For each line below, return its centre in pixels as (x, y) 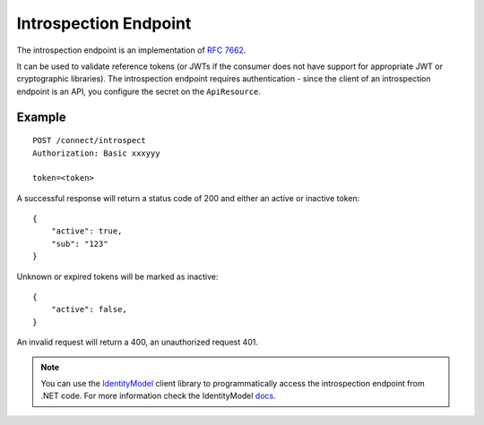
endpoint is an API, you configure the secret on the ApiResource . (139, 91)
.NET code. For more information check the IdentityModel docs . (159, 396)
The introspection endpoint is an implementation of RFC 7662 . (131, 50)
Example (41, 117)
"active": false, (89, 310)
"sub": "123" (79, 243)
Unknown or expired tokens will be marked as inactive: (117, 276)
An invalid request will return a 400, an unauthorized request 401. (138, 342)
